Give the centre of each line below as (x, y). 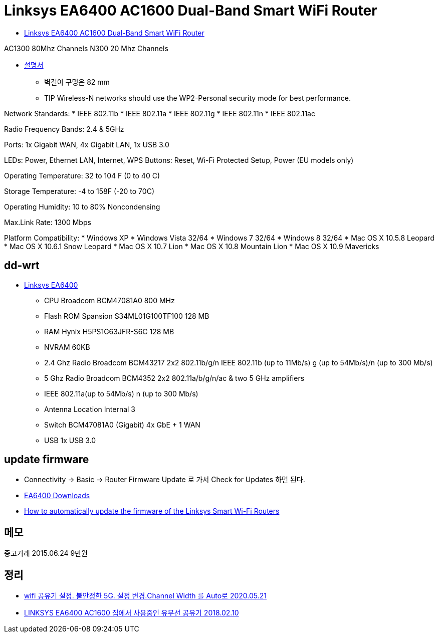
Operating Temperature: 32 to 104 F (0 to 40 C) (82, 175)
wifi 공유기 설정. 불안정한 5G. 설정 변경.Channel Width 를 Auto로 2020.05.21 (145, 596)
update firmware (47, 460)
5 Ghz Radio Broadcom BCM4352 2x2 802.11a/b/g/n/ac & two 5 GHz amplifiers (174, 378)
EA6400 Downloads (57, 496)
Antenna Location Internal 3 (90, 409)
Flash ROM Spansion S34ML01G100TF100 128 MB (127, 316)
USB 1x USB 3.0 (70, 440)
